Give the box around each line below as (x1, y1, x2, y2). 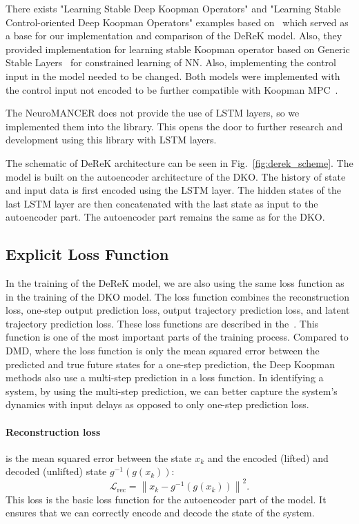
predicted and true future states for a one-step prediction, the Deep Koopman (6, 356, 336, 371)
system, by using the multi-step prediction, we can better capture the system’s (6, 383, 338, 398)
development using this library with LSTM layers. (6, 132, 217, 147)
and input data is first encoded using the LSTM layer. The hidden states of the (6, 183, 342, 197)
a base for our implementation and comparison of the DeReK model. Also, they (6, 28, 342, 43)
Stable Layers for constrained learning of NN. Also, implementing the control (6, 55, 336, 70)
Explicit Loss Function (6, 243, 169, 265)
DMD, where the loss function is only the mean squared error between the (6, 343, 320, 358)
